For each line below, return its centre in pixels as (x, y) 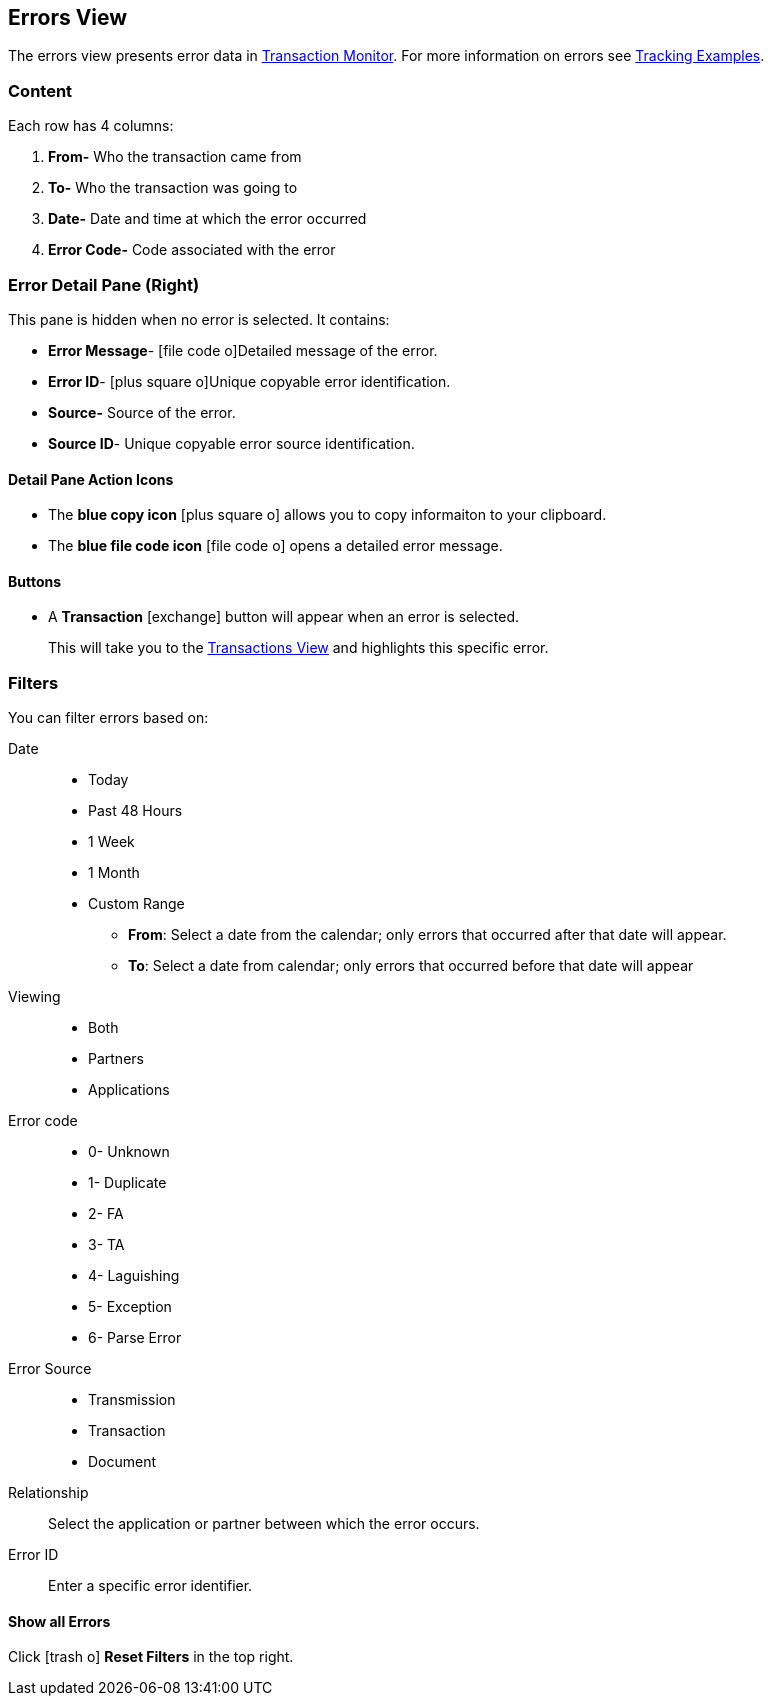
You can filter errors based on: (108, 718)
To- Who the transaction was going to (173, 188)
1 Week (111, 842)
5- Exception (130, 1307)
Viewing (34, 997)
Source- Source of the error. (142, 412)
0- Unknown (129, 1152)
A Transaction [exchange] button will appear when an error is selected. (283, 617)
